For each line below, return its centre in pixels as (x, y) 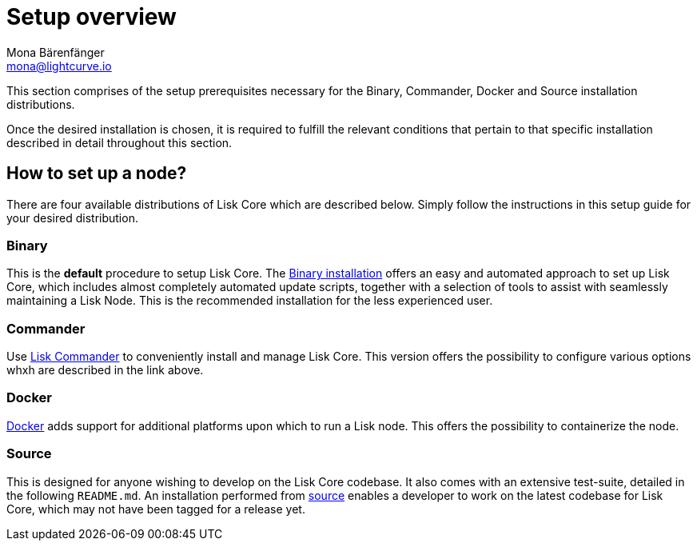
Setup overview (92, 17)
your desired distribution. (72, 218)
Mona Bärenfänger (56, 52)
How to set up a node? (97, 174)
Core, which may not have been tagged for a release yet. (156, 509)
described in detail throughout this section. (119, 142)
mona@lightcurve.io (59, 66)
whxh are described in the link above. (105, 370)
